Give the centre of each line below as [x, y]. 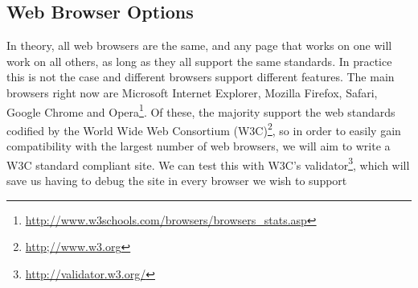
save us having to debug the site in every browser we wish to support [177, 180]
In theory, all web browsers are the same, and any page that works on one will [199, 45]
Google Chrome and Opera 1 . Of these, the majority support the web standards [201, 110]
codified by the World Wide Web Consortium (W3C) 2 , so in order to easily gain [204, 129]
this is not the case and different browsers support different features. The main [201, 77]
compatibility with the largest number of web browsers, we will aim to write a [199, 146]
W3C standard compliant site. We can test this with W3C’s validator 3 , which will [208, 163]
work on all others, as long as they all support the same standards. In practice [199, 61]
